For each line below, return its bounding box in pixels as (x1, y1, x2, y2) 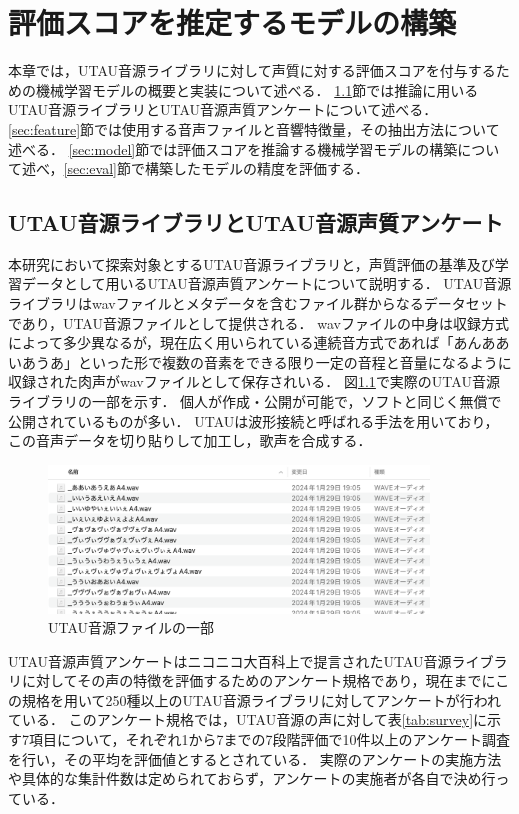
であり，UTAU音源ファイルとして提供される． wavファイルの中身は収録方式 (8, 312, 509, 333)
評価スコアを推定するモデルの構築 (8, 2, 457, 43)
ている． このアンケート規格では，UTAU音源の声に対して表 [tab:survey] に (8, 709, 488, 730)
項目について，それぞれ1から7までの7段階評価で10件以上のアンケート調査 (28, 729, 511, 750)
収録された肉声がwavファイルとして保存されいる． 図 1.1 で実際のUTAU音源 (8, 371, 500, 392)
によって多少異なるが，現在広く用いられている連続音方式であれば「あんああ (8, 332, 510, 353)
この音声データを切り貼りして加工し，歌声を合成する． (8, 430, 372, 451)
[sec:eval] (63, 158, 117, 179)
